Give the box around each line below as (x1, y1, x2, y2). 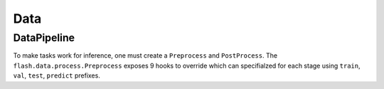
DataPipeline (13, 31, 75, 44)
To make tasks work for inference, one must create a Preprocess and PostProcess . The (13, 51, 277, 60)
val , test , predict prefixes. (13, 71, 101, 80)
